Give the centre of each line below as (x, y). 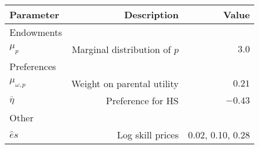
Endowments (36, 32)
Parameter (34, 14)
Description (151, 14)
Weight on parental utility (125, 83)
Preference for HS (142, 100)
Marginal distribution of (121, 49)
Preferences (33, 66)
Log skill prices (148, 135)
